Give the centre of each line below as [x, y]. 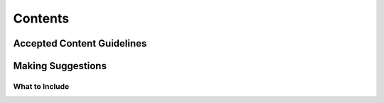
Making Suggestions [60, 66]
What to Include [41, 86]
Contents [41, 18]
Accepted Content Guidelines [80, 43]
